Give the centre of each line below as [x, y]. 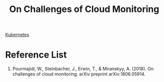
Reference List [36, 55]
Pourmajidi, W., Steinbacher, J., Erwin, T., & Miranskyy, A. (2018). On [83, 69]
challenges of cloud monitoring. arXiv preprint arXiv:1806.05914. [79, 74]
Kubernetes [17, 35]
